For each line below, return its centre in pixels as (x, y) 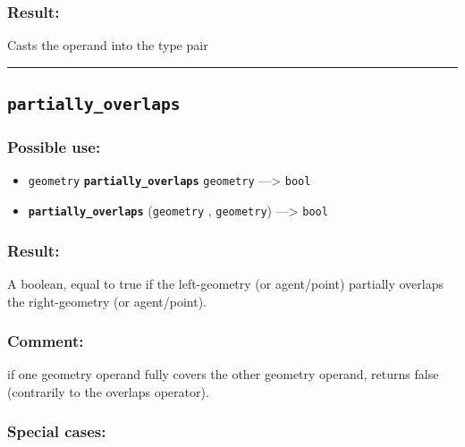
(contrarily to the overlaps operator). (108, 391)
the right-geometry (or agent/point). (107, 301)
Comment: (46, 341)
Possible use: (54, 147)
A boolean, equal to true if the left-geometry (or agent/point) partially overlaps (225, 283)
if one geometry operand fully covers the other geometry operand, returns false (223, 374)
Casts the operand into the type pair (108, 45)
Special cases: (57, 431)
